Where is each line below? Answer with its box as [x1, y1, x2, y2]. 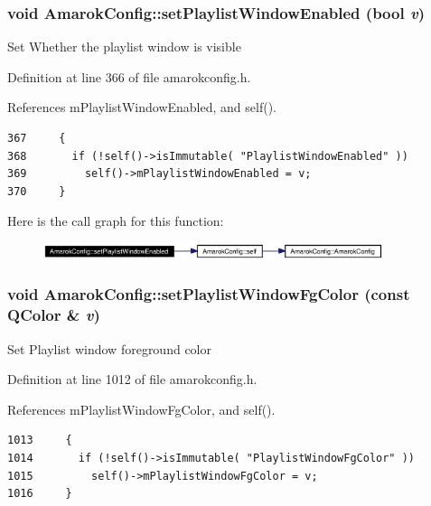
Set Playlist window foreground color [7, 339, 211, 358]
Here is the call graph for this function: [7, 211, 224, 230]
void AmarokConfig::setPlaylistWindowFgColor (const [7, 283, 410, 305]
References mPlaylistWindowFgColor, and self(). [7, 399, 276, 418]
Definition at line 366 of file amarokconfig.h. [7, 67, 251, 86]
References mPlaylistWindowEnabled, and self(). [7, 98, 276, 117]
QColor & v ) [7, 304, 100, 326]
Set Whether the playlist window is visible [7, 37, 241, 56]
